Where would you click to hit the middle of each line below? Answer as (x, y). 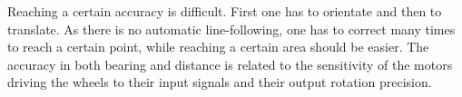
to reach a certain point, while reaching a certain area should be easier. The (218, 47)
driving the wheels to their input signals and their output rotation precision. (220, 82)
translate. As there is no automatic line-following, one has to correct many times (231, 29)
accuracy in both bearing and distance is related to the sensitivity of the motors (230, 64)
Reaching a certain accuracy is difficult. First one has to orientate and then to (225, 11)
